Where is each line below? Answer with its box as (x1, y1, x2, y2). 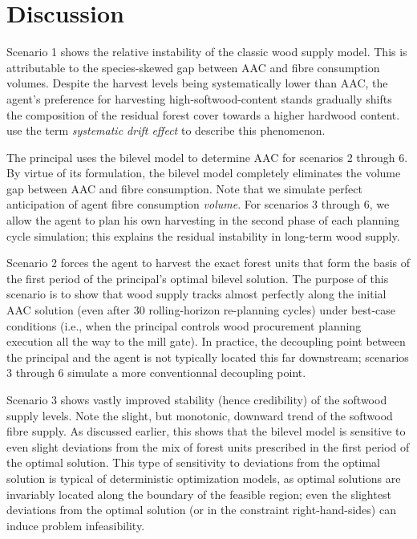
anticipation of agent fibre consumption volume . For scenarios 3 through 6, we (6, 196, 390, 213)
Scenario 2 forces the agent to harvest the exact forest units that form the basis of (6, 254, 411, 271)
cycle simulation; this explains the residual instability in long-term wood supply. (6, 227, 400, 244)
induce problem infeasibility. (6, 517, 145, 533)
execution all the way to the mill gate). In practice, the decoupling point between (6, 333, 406, 350)
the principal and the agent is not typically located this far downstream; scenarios (6, 348, 409, 365)
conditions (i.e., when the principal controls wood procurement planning (6, 317, 362, 334)
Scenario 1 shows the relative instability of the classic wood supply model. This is (6, 43, 407, 60)
